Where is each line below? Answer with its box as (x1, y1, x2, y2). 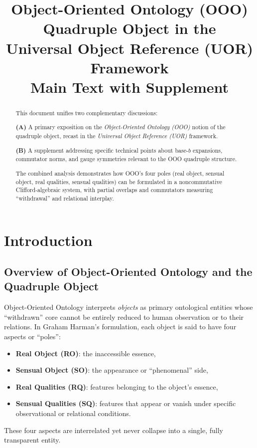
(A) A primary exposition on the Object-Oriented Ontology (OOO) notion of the (15, 123, 226, 132)
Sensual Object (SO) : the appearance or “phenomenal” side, (15, 365, 208, 375)
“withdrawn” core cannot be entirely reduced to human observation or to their (4, 311, 244, 322)
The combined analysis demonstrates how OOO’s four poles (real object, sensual (15, 169, 225, 177)
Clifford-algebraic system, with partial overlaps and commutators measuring (15, 186, 213, 194)
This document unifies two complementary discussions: (15, 108, 158, 117)
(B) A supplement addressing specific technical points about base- (15, 146, 188, 155)
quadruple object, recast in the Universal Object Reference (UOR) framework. (15, 132, 218, 140)
